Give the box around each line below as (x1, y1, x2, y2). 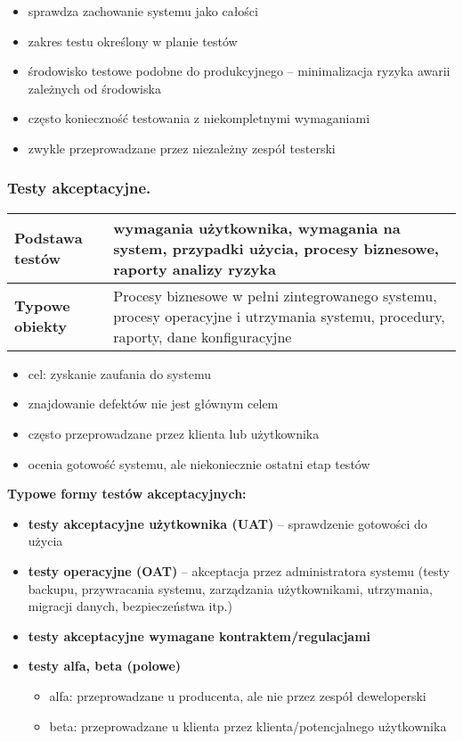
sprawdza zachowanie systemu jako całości (28, 2, 258, 20)
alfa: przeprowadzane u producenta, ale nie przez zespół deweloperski (49, 686, 426, 705)
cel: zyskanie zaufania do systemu (28, 364, 211, 383)
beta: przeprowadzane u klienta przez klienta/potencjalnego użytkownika (49, 716, 447, 735)
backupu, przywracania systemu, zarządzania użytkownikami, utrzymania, (28, 579, 433, 598)
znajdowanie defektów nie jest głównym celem (28, 394, 279, 413)
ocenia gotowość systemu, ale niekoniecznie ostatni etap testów (28, 454, 370, 473)
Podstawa (14, 227, 83, 249)
